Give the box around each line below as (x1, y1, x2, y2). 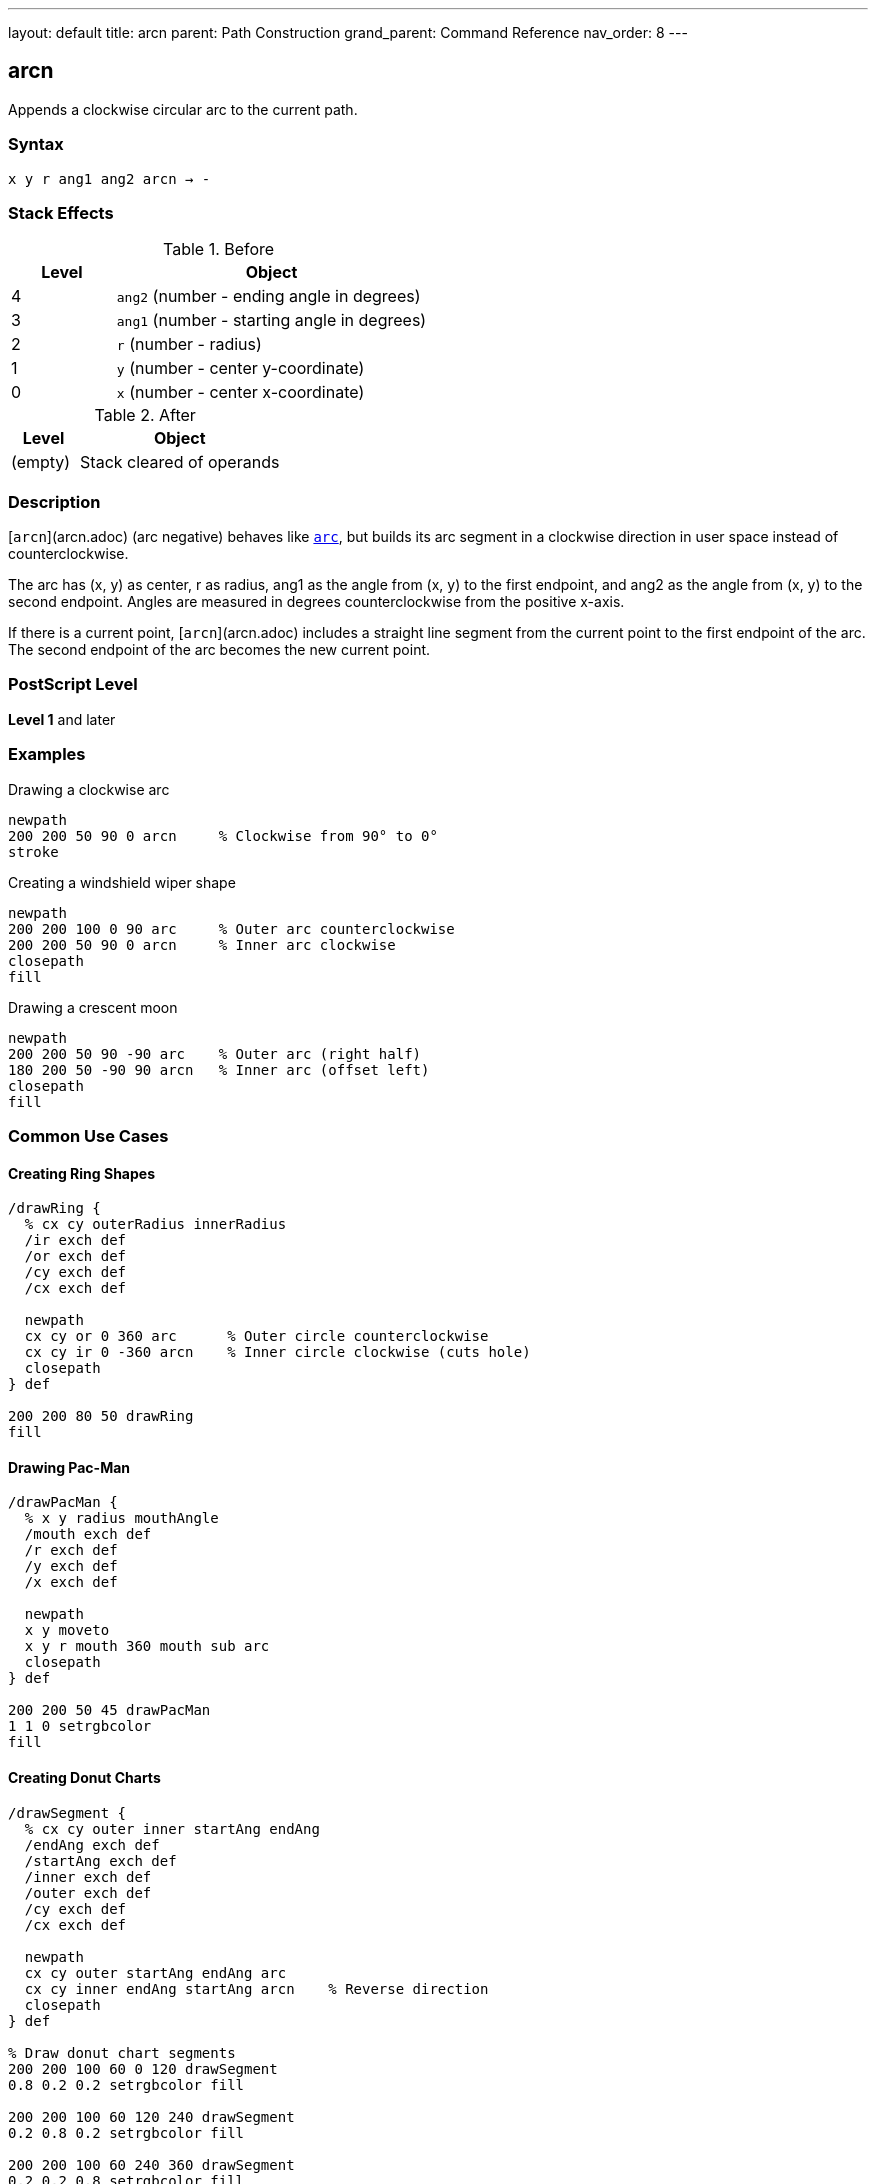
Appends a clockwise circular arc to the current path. (8, 100, 358, 118)
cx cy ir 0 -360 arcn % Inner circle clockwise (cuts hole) (24, 1344, 531, 1361)
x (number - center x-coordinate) (116, 382, 365, 403)
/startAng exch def (24, 1852, 177, 1869)
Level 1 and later (8, 710, 116, 728)
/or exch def (24, 1248, 127, 1265)
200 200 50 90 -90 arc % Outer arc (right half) (8, 1045, 422, 1062)
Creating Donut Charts (8, 1769, 161, 1787)
